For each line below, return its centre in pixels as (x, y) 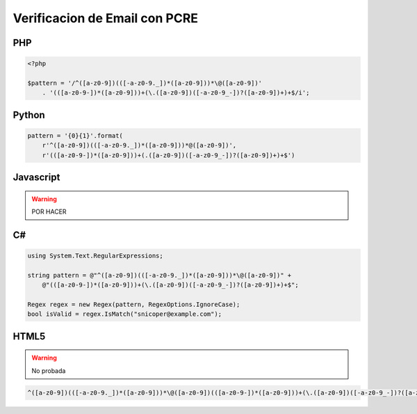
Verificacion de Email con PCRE (105, 18)
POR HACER (49, 212)
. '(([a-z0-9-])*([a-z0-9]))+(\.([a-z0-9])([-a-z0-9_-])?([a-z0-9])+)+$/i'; (176, 93)
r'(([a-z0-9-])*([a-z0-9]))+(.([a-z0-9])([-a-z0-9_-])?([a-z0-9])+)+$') (169, 155)
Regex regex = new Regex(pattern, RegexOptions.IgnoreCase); (134, 305)
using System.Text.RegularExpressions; (95, 256)
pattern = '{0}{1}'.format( (75, 135)
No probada (49, 371)
